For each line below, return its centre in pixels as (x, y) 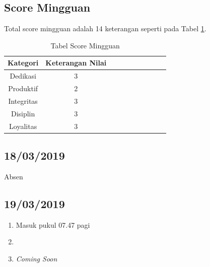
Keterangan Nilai (76, 63)
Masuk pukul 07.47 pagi (53, 224)
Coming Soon (37, 258)
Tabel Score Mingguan (85, 45)
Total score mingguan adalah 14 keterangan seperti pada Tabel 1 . (105, 28)
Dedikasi (23, 76)
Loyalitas (23, 126)
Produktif (23, 88)
